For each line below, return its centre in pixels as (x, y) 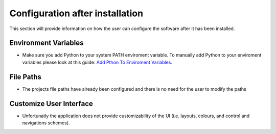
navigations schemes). (46, 123)
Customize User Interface (51, 104)
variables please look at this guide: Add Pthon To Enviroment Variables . (97, 62)
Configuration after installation (76, 13)
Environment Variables (47, 43)
